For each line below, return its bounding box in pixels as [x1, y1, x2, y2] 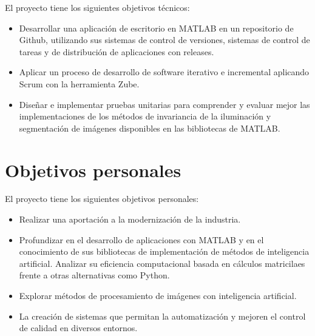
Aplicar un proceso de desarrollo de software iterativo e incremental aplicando [19, 66, 310, 78]
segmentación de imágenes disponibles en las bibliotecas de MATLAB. [19, 121, 280, 134]
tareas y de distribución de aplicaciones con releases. [19, 45, 214, 58]
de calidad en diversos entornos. [19, 321, 138, 334]
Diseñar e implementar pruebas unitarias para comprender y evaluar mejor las [19, 98, 310, 110]
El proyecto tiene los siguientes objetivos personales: [5, 192, 199, 205]
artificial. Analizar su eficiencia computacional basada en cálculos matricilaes [19, 257, 305, 269]
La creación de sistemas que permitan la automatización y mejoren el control [19, 309, 306, 322]
